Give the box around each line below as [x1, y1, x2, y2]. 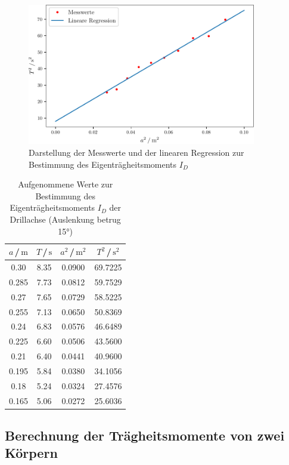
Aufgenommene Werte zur [18, 178, 113, 190]
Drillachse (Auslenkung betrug [10, 213, 121, 225]
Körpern [5, 444, 58, 462]
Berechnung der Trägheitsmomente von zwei [5, 426, 285, 445]
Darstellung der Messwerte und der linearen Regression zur [29, 146, 244, 158]
